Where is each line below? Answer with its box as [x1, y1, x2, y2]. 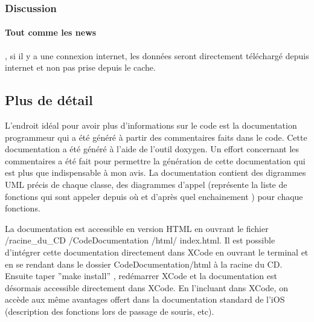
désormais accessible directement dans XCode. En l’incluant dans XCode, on [5, 281, 288, 294]
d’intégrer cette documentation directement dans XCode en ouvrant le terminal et [5, 245, 309, 258]
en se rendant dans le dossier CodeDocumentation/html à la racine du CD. [5, 257, 283, 270]
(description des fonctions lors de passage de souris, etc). [5, 304, 214, 317]
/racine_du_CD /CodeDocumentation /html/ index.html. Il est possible [5, 234, 275, 246]
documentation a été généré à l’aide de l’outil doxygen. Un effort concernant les [5, 143, 300, 155]
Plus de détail [5, 91, 93, 109]
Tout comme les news [5, 26, 97, 39]
